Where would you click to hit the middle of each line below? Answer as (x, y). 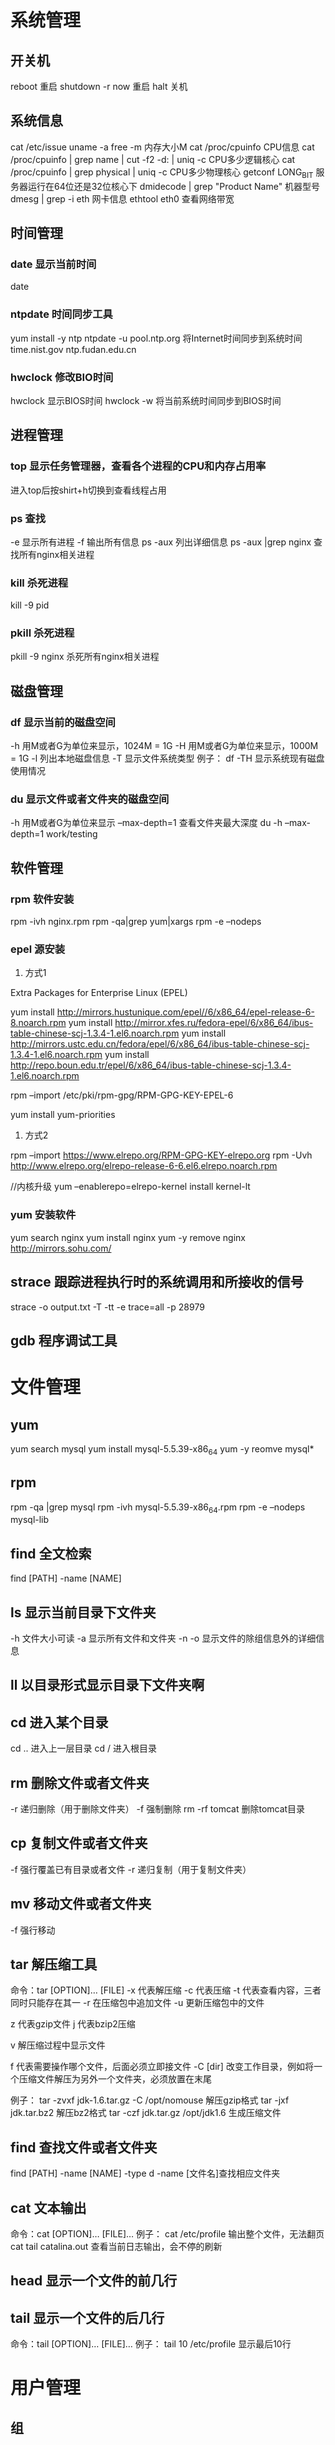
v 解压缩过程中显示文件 (58, 2045)
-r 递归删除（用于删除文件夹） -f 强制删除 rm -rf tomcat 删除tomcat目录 (158, 1808)
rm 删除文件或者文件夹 (80, 1782)
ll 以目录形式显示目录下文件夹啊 (107, 1685)
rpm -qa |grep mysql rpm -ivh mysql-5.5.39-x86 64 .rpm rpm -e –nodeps (158, 1508)
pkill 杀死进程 (42, 633)
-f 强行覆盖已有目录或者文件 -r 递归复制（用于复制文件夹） (131, 1869)
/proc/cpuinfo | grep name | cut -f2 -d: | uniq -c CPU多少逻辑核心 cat (153, 159)
